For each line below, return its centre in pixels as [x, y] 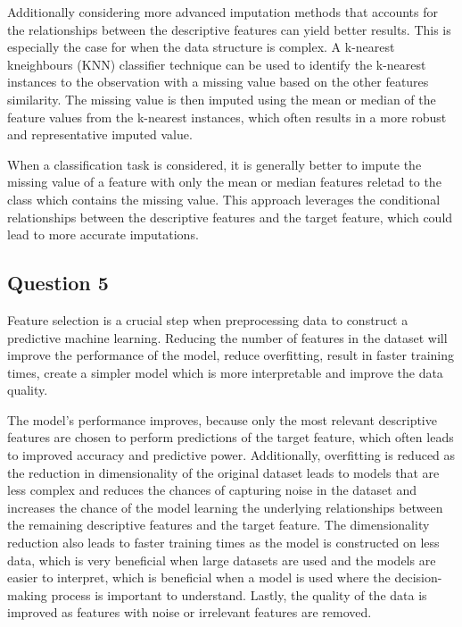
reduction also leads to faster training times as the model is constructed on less [223, 543]
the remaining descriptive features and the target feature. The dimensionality [219, 525]
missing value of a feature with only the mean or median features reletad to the [224, 182]
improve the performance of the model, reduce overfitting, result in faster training [231, 355]
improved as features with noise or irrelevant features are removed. [190, 612]
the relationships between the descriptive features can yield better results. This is [229, 29]
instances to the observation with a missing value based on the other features [218, 82]
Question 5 [58, 283]
